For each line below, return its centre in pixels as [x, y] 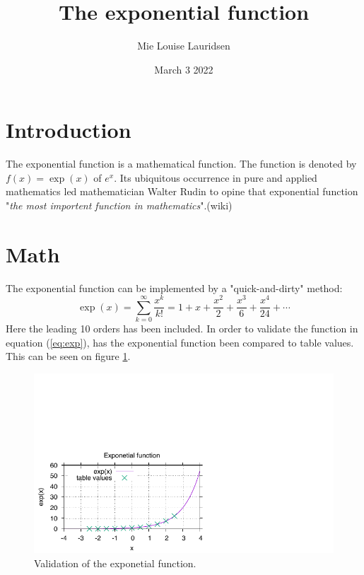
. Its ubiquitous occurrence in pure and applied [216, 177]
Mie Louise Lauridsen [184, 46]
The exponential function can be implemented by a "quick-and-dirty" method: [174, 287]
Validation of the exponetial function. [115, 563]
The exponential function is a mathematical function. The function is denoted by [181, 164]
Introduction [69, 130]
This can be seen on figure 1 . [68, 356]
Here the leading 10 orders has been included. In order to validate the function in [182, 329]
